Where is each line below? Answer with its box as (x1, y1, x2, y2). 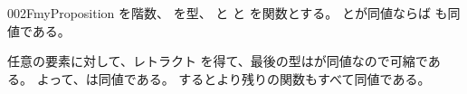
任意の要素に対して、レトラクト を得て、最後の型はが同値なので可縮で (7, 52, 428, 70)
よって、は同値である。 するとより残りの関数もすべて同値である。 (36, 69, 431, 88)
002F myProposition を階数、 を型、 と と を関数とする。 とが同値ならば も (7, 4, 448, 22)
